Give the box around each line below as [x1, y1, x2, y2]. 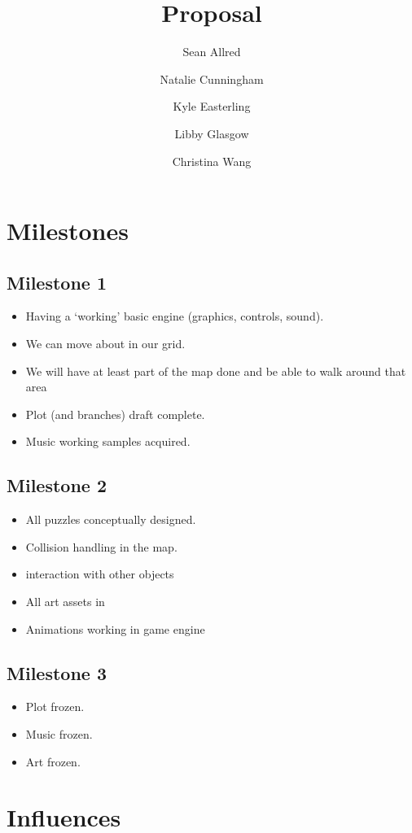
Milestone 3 [7, 660, 107, 685]
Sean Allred [182, 43, 241, 60]
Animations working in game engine [25, 620, 205, 637]
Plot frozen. [25, 698, 85, 715]
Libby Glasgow [174, 124, 249, 142]
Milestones [7, 214, 129, 247]
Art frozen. [25, 752, 81, 770]
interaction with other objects [25, 565, 174, 582]
